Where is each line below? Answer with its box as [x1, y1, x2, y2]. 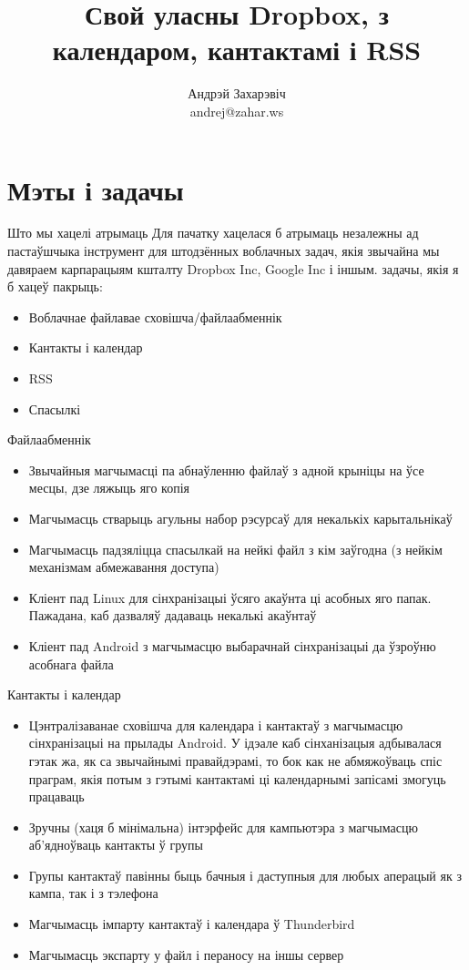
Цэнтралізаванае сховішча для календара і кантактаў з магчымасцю [28, 715, 403, 734]
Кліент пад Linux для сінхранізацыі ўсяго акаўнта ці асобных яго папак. [28, 587, 432, 607]
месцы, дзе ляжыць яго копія [28, 478, 190, 497]
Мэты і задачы [7, 170, 184, 208]
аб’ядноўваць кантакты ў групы [28, 835, 203, 854]
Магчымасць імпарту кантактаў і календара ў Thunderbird [28, 914, 355, 934]
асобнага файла [28, 654, 114, 673]
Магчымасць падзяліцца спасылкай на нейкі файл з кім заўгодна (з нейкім [28, 539, 443, 558]
